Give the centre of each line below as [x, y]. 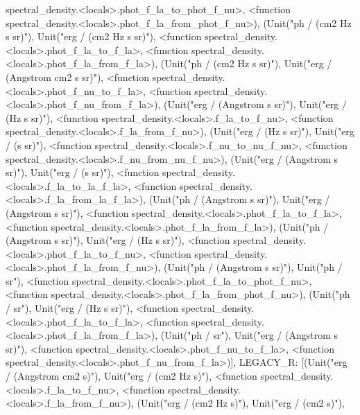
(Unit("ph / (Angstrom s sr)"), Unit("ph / [253, 267]
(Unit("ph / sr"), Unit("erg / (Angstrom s [249, 335]
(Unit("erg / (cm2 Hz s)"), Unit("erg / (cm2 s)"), [241, 403]
